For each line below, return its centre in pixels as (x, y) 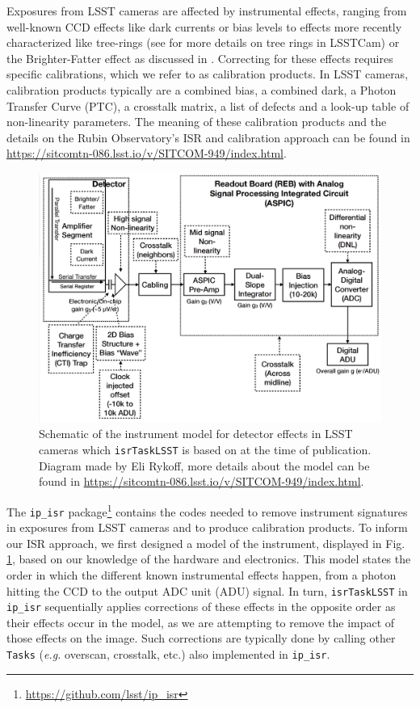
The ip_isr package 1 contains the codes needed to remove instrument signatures (207, 510)
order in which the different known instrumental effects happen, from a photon (202, 574)
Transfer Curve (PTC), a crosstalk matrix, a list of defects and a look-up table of (208, 105)
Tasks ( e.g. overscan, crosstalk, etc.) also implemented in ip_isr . (168, 654)
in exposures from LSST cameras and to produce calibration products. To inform (207, 527)
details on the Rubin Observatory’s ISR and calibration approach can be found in (208, 137)
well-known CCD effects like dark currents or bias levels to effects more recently (204, 26)
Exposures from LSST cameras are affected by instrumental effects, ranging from (207, 11)
